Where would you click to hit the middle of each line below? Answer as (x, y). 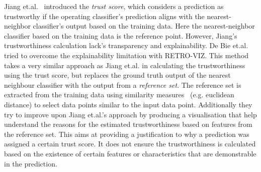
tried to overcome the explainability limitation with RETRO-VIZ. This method (126, 55)
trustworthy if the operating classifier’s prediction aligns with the (104, 16)
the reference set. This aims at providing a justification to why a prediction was (127, 134)
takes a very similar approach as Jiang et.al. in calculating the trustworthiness (125, 65)
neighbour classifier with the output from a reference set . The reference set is (123, 84)
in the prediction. (31, 163)
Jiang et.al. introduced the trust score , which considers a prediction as (114, 6)
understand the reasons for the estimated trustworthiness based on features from (128, 124)
